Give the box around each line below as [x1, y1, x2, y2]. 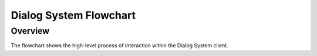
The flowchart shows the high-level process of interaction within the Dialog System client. [11, 42, 228, 49]
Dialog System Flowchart [11, 9, 136, 22]
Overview [11, 26, 50, 36]
